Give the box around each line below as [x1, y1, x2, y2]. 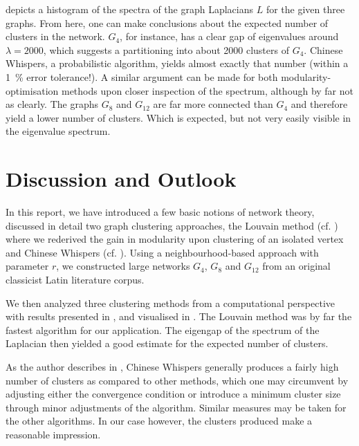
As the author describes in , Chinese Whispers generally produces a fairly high [6, 360, 339, 373]
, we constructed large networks [56, 259, 190, 273]
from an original [262, 259, 331, 273]
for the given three [266, 2, 345, 16]
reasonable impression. [6, 427, 101, 441]
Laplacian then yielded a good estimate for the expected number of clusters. [6, 336, 329, 351]
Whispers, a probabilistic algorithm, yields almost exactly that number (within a [6, 56, 349, 71]
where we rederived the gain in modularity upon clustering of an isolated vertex [6, 232, 344, 246]
